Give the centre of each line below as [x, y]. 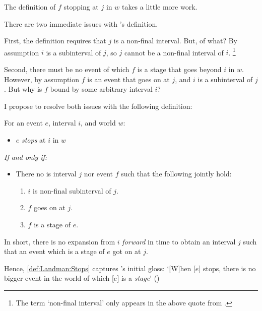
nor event [99, 174]
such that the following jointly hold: [176, 174]
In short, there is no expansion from [60, 241]
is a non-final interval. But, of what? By [175, 41]
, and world [98, 123]
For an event [23, 123]
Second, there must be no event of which [67, 69]
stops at [34, 140]
